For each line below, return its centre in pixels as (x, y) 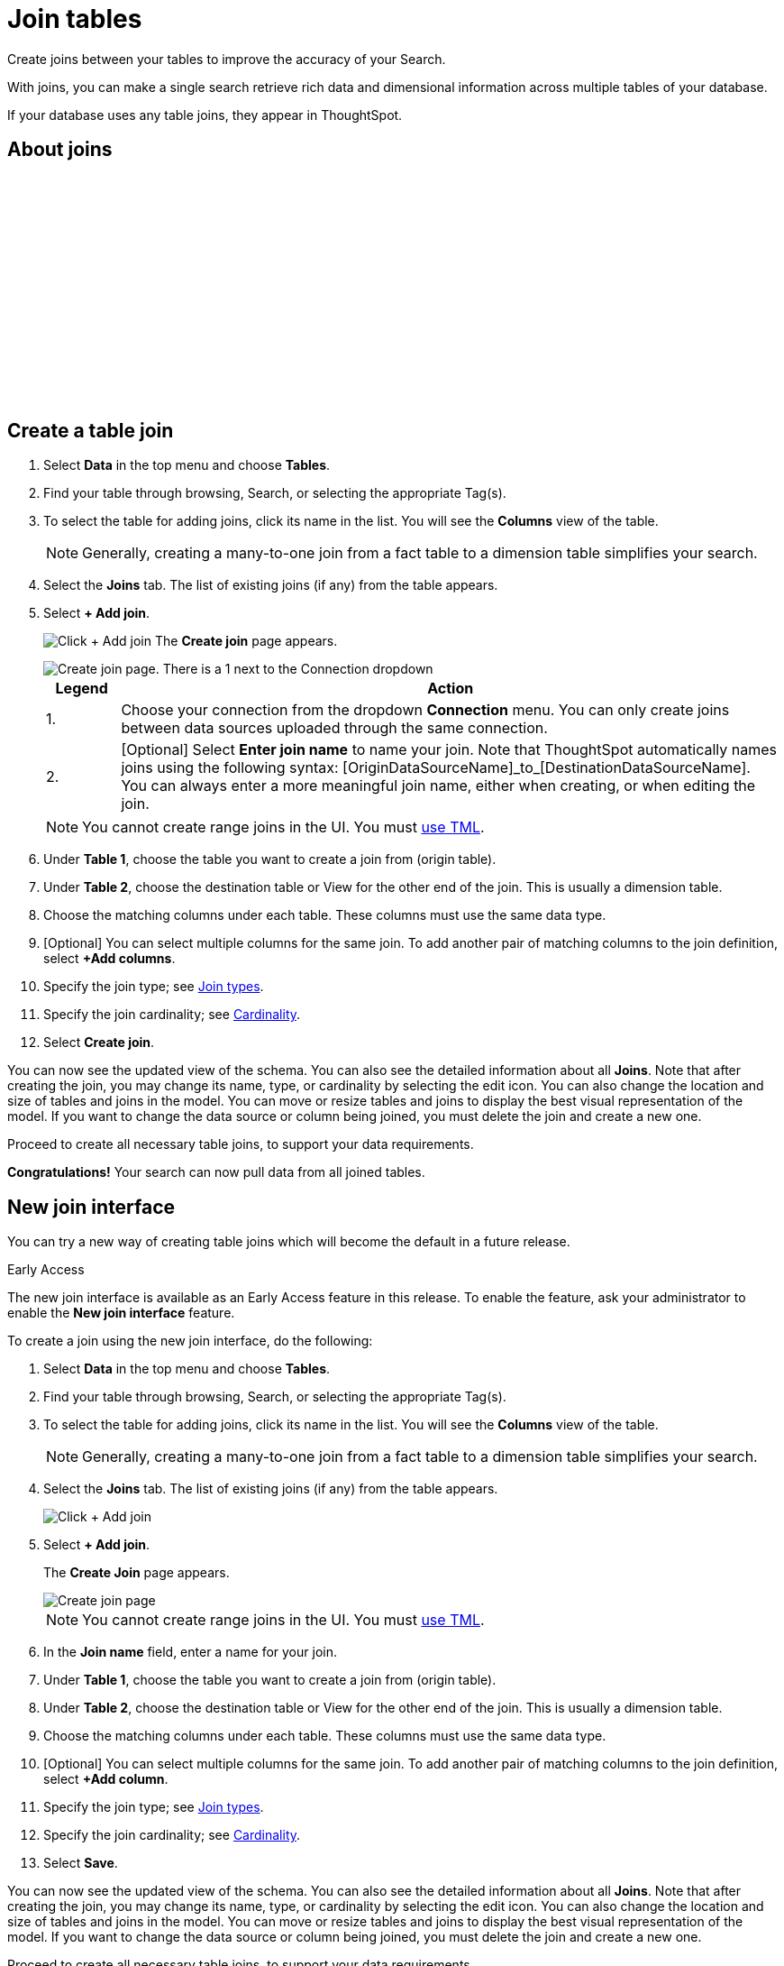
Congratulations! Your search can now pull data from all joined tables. (216, 1172)
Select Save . (81, 1863)
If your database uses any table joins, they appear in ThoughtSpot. (205, 115)
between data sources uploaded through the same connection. (334, 728)
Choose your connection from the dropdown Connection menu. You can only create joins (425, 710)
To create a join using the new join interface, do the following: (190, 1341)
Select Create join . (99, 1043)
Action (451, 689)
